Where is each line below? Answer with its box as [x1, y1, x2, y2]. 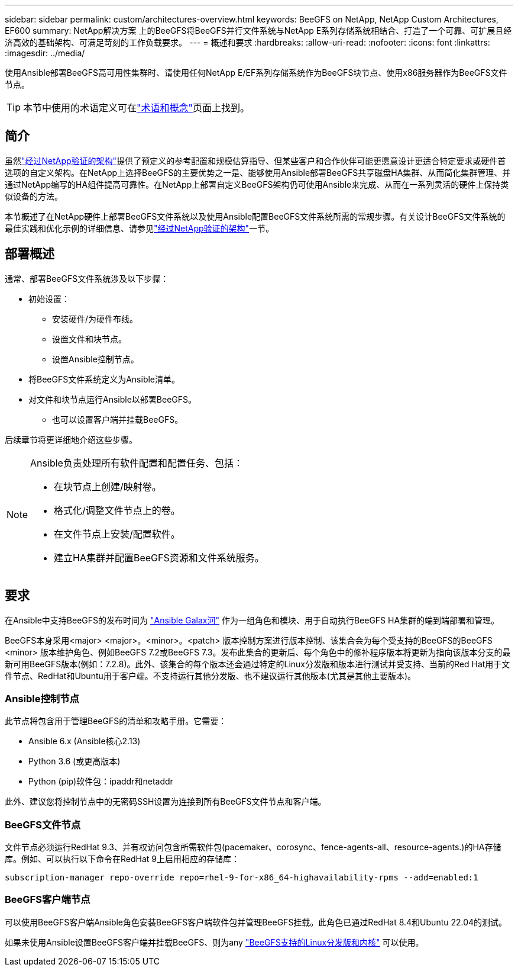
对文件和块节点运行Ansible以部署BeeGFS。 [28, 394, 197, 404]
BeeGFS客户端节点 [5, 893, 90, 906]
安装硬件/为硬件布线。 [52, 313, 138, 324]
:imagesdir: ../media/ [5, 48, 85, 58]
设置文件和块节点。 [52, 333, 127, 344]
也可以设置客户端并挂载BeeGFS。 [52, 414, 183, 425]
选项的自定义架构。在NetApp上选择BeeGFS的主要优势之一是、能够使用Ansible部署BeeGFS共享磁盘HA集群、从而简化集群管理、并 [5, 167, 511, 178]
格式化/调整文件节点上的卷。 [54, 504, 180, 516]
